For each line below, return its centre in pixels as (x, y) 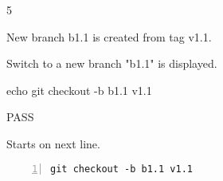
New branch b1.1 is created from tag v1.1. (109, 36)
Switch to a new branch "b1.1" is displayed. (112, 63)
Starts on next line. (53, 143)
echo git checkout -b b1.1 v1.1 (79, 90)
